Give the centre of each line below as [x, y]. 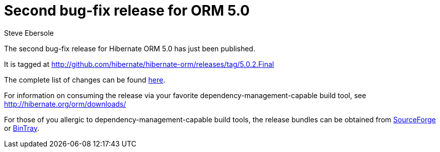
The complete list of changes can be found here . [85, 80]
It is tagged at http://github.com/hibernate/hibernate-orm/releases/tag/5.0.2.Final [139, 64]
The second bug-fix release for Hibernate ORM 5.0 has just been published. [130, 48]
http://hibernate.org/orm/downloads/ [65, 104]
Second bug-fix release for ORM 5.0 [127, 11]
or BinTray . [22, 128]
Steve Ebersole [29, 33]
